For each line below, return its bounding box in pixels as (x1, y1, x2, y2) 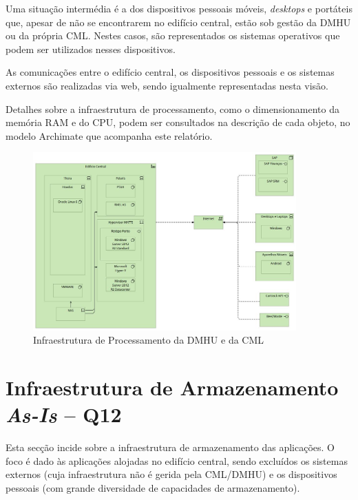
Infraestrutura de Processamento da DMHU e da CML (33, 333, 264, 347)
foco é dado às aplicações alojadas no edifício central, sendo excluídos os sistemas (6, 453, 348, 468)
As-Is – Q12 (6, 400, 122, 429)
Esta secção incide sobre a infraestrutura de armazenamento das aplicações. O (6, 440, 335, 455)
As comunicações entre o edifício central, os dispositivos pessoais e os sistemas (6, 65, 335, 79)
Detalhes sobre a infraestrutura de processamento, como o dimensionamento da (6, 101, 339, 116)
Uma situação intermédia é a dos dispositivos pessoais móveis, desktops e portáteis (6, 1, 352, 15)
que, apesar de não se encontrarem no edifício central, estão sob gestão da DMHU (6, 14, 351, 29)
